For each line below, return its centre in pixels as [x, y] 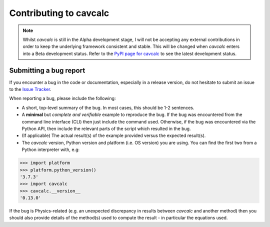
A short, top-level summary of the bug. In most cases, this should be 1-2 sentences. [108, 107]
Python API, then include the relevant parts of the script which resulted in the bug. [106, 128]
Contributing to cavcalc [59, 13]
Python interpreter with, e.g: [51, 149]
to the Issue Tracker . [30, 89]
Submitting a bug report [47, 70]
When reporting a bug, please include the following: [62, 98]
